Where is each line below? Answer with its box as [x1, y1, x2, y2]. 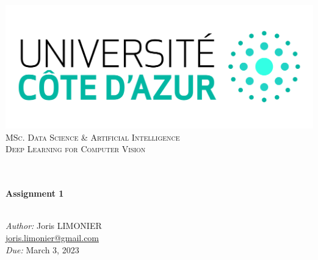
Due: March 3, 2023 [5, 243, 79, 256]
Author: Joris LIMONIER [5, 219, 102, 232]
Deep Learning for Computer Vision [5, 142, 146, 155]
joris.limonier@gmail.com [5, 231, 99, 244]
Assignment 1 [5, 187, 64, 200]
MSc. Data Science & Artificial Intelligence [5, 130, 180, 143]
